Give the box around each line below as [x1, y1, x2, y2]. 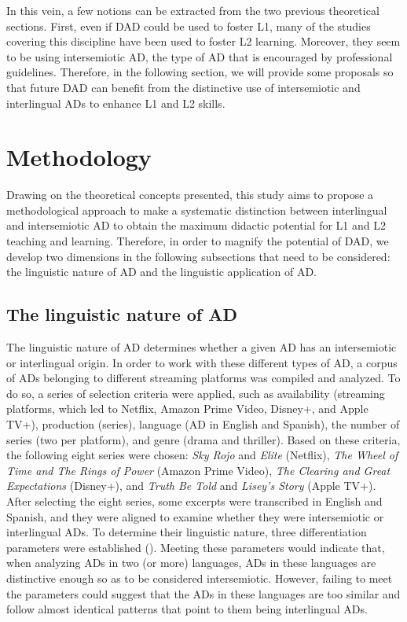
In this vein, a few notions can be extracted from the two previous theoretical [6, 2, 379, 18]
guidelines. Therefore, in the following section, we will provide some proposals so [6, 64, 394, 80]
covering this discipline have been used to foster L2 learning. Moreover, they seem [6, 33, 401, 50]
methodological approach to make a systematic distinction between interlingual [6, 201, 387, 218]
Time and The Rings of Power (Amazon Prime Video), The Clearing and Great [6, 462, 390, 478]
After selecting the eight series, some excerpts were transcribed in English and [6, 492, 383, 509]
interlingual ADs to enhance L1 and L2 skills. [6, 94, 225, 111]
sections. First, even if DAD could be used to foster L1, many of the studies [6, 17, 371, 34]
